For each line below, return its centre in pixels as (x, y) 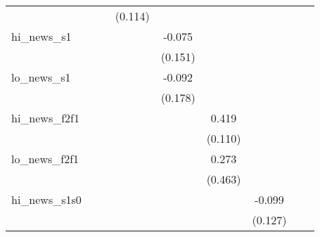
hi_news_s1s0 (46, 199)
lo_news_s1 (41, 77)
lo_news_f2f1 (45, 159)
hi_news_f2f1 (45, 118)
